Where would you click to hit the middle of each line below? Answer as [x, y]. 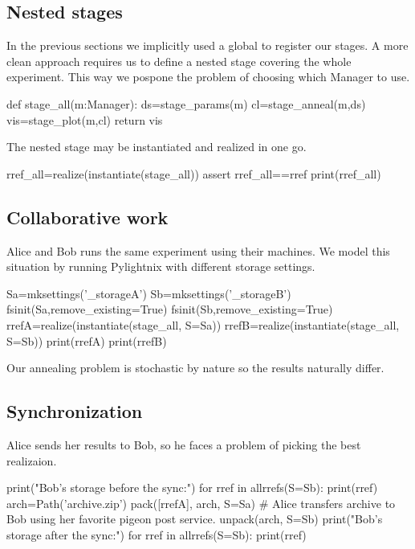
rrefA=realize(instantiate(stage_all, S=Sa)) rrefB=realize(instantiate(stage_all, [203, 324]
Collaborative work [87, 217]
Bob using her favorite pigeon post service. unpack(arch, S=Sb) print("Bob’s [195, 519]
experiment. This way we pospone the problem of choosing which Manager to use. [208, 77]
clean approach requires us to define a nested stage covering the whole [179, 61]
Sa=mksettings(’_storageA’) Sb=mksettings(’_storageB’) [149, 293]
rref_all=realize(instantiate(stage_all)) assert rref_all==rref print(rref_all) [194, 173]
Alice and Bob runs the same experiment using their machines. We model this [198, 250]
